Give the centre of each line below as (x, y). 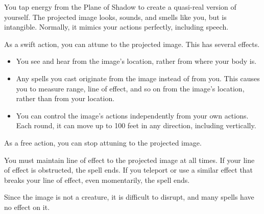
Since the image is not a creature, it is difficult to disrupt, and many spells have (129, 197)
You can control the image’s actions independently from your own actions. (132, 115)
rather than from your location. (65, 98)
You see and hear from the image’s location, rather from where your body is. (136, 61)
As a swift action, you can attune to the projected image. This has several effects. (132, 44)
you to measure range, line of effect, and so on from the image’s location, (130, 88)
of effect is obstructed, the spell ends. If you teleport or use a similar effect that (129, 170)
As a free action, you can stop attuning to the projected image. (103, 142)
